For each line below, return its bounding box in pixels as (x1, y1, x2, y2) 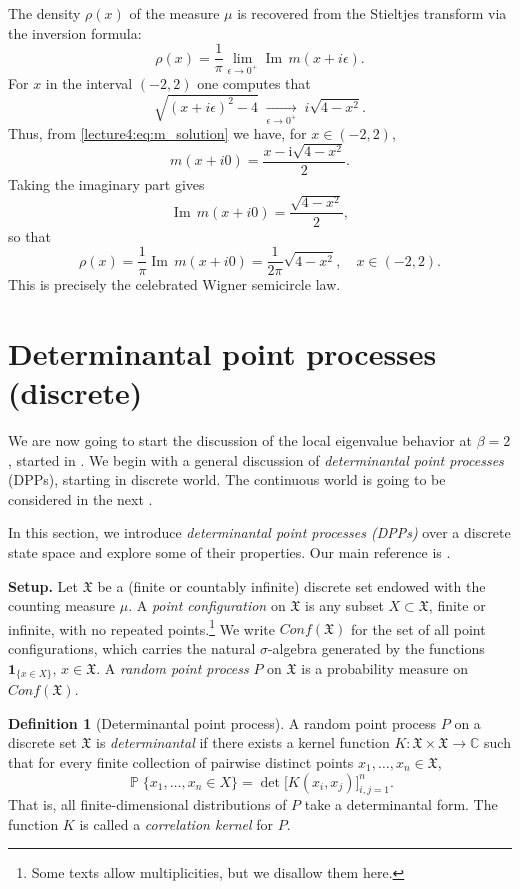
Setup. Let (8, 575, 79, 596)
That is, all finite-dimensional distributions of (8, 794, 287, 815)
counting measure (8, 595, 116, 616)
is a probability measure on (301, 657, 468, 678)
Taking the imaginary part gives (8, 174, 205, 195)
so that (8, 225, 51, 246)
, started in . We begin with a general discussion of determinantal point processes (8, 449, 504, 470)
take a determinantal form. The (304, 794, 498, 815)
